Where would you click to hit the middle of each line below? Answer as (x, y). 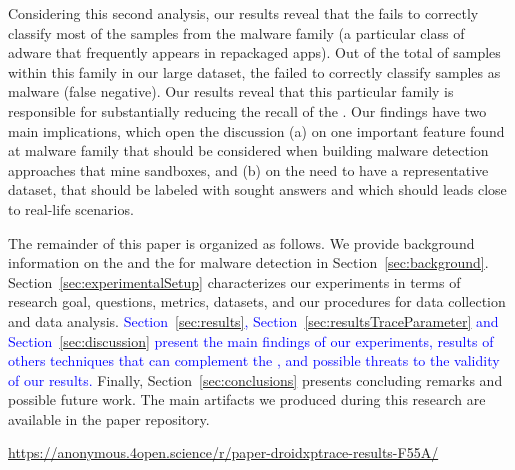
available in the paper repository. (109, 418)
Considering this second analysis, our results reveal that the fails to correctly (243, 13)
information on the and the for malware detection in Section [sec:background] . (248, 262)
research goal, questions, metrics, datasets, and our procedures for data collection (257, 301)
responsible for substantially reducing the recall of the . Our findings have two (247, 110)
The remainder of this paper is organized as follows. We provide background (241, 242)
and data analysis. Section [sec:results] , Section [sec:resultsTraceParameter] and (253, 320)
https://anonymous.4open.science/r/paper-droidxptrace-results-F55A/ (223, 452)
